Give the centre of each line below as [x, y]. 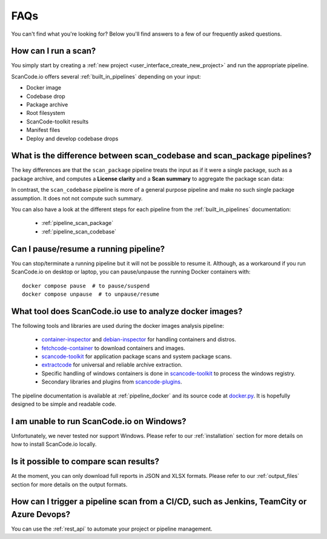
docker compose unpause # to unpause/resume [91, 294]
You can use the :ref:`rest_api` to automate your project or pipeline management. [112, 529]
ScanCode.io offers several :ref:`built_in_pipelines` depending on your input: [106, 76]
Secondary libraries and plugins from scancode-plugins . [112, 382]
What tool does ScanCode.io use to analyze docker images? [127, 311]
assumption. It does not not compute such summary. [77, 198]
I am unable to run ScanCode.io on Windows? [99, 421]
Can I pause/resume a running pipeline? [88, 249]
